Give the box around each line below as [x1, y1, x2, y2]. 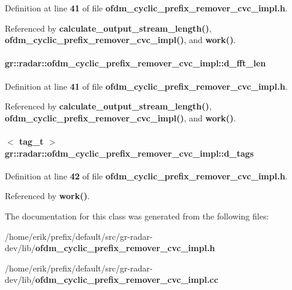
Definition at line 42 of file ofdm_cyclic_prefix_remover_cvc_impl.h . [5, 169, 288, 182]
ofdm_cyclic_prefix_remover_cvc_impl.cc [35, 273, 218, 286]
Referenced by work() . [5, 190, 90, 202]
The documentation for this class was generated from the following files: [5, 209, 269, 222]
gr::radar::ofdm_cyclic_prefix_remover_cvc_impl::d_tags [5, 146, 254, 159]
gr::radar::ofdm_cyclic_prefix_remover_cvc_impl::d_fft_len [5, 57, 266, 69]
